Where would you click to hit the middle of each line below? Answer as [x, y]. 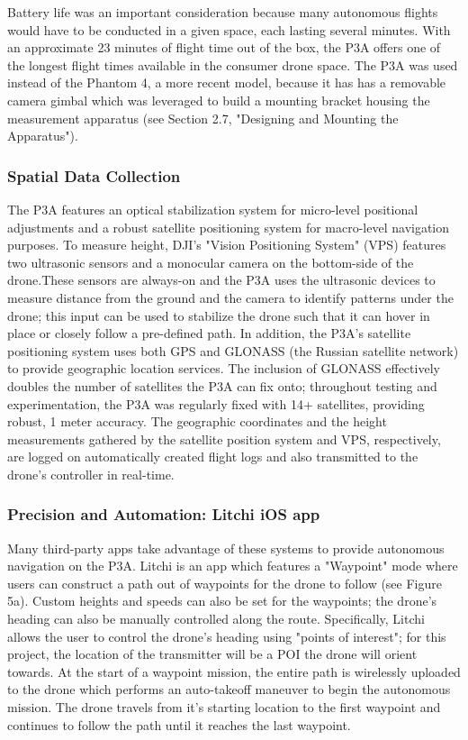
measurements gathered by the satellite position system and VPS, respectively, [224, 439]
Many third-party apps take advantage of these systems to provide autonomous [226, 548]
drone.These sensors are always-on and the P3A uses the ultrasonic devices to [221, 280]
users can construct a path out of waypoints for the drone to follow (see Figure [225, 583]
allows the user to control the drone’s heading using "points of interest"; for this [227, 636]
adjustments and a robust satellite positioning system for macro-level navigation [229, 227]
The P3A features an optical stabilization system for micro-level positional [213, 209]
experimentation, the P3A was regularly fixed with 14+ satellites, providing [216, 403]
